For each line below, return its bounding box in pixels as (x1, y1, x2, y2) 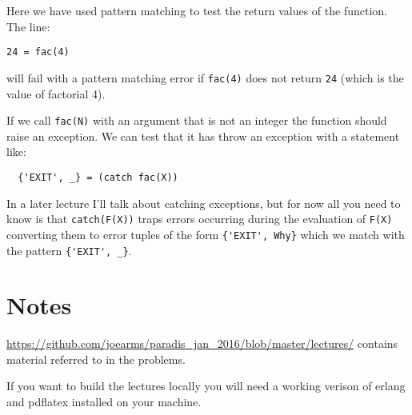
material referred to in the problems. (6, 350, 186, 367)
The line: (6, 18, 50, 34)
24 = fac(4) (6, 46, 70, 58)
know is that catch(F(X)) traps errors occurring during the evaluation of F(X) (6, 210, 393, 227)
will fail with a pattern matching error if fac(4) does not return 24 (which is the (6, 69, 404, 86)
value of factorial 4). (6, 85, 106, 102)
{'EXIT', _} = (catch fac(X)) (18, 171, 178, 183)
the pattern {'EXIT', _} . (6, 241, 132, 258)
